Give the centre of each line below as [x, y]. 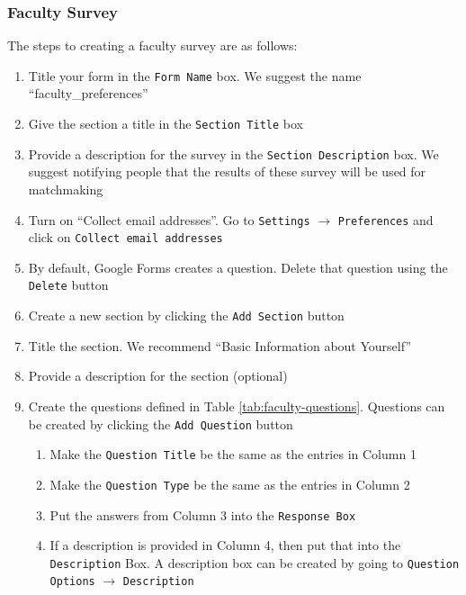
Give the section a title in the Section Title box [166, 124]
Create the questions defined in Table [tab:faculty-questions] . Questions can [237, 406]
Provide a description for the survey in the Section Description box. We [233, 153]
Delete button [68, 285]
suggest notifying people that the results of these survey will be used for [227, 171]
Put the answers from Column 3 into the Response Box [203, 514]
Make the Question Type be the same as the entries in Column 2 [230, 484]
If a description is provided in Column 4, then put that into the [225, 545]
